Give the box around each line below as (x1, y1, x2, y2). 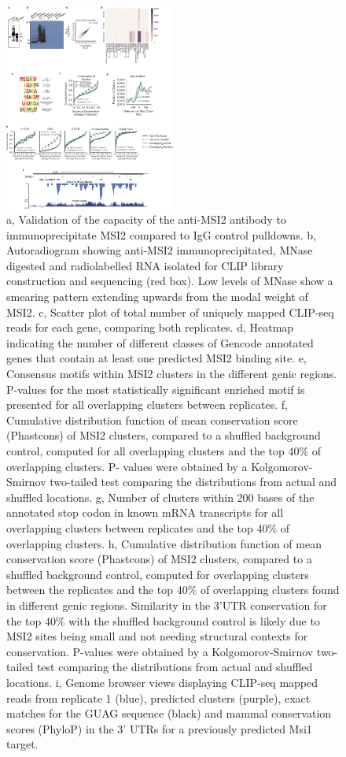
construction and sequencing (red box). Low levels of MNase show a (6, 273, 333, 289)
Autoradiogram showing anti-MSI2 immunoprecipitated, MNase (6, 242, 313, 258)
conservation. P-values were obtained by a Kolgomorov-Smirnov (6, 643, 314, 659)
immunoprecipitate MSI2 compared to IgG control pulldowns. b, (6, 226, 316, 243)
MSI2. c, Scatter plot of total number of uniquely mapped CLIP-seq (6, 303, 334, 320)
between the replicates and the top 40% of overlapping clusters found (6, 581, 340, 598)
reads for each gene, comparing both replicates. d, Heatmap (6, 319, 294, 336)
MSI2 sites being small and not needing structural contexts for (6, 628, 308, 644)
